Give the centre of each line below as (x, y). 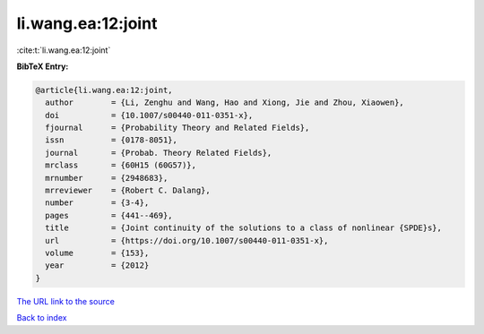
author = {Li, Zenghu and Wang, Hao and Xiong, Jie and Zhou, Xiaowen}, (225, 103)
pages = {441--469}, (109, 215)
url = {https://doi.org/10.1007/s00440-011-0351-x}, (187, 240)
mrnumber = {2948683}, (107, 178)
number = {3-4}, (97, 203)
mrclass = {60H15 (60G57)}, (121, 165)
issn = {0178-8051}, (112, 140)
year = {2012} (97, 265)
